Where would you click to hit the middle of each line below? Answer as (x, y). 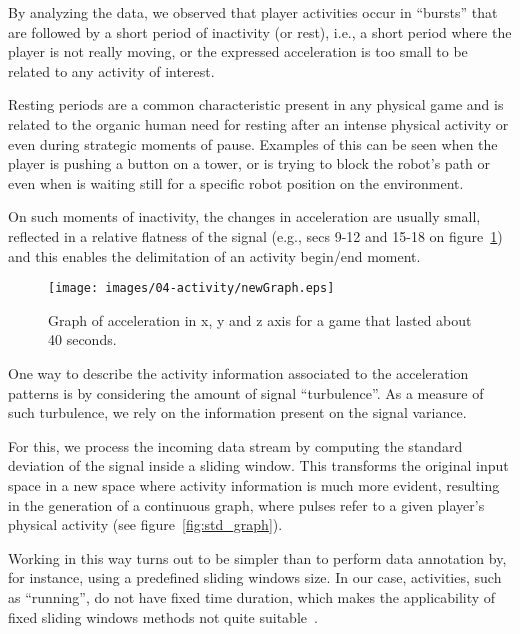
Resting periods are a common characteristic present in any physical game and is (256, 104)
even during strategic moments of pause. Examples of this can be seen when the (253, 143)
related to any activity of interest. (111, 70)
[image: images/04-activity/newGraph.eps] (191, 288)
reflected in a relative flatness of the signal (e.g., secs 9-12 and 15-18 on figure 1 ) (255, 235)
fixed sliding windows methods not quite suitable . (163, 616)
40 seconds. (82, 339)
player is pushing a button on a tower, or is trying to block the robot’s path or (249, 163)
